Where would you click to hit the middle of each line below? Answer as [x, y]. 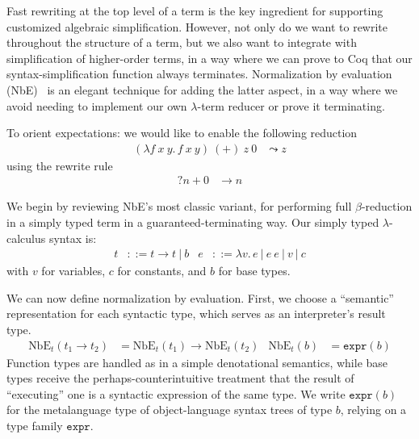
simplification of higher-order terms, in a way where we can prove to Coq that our [209, 58]
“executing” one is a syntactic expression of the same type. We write [176, 393]
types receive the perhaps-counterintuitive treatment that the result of [180, 378]
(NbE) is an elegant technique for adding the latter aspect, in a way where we [202, 89]
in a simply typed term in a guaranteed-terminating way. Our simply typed [193, 222]
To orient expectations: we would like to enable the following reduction [182, 133]
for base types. [254, 271]
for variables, [73, 271]
